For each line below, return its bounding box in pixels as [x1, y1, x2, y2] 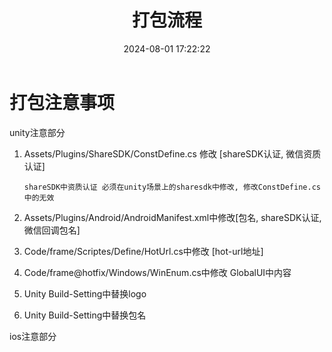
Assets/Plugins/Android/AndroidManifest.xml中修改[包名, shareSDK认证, [23, 211, 322, 223]
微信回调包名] [23, 224, 81, 236]
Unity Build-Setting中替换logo [23, 287, 147, 300]
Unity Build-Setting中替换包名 [23, 309, 147, 321]
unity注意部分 [9, 126, 66, 138]
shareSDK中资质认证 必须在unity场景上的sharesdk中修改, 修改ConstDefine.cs [23, 182, 321, 192]
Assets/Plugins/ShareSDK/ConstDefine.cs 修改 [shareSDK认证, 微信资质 [23, 147, 322, 160]
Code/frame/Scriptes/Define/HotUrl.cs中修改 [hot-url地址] [23, 245, 264, 257]
